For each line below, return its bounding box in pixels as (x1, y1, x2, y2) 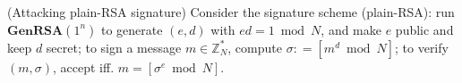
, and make (321, 20, 381, 38)
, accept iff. (53, 57, 115, 76)
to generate (100, 20, 163, 38)
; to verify (395, 37, 449, 56)
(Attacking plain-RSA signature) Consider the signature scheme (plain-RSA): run (7, 3, 455, 21)
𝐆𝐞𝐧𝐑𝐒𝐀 (7, 24, 64, 37)
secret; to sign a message (46, 37, 182, 56)
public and (395, 20, 454, 38)
